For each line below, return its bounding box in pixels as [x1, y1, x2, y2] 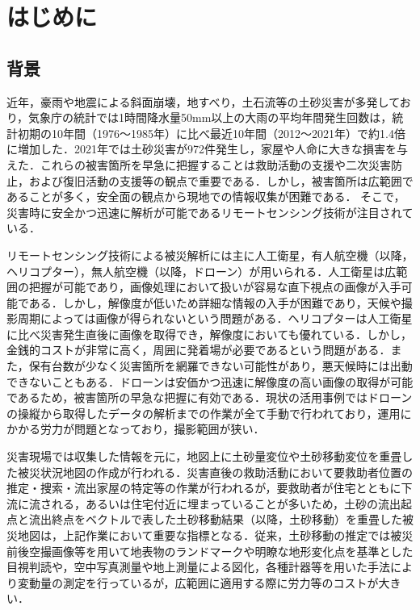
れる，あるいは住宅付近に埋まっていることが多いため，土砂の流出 [51, 495, 401, 512]
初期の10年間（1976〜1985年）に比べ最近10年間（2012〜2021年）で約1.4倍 [17, 124, 405, 141]
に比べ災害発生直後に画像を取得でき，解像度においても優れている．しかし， [6, 325, 413, 342]
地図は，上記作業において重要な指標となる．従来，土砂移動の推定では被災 [17, 527, 414, 544]
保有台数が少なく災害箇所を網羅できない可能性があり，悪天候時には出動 [28, 357, 413, 374]
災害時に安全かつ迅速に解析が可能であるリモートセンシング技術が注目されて [6, 203, 414, 220]
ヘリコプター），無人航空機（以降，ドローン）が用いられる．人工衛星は [6, 262, 385, 279]
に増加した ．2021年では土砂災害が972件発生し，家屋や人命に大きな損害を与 [6, 140, 408, 157]
